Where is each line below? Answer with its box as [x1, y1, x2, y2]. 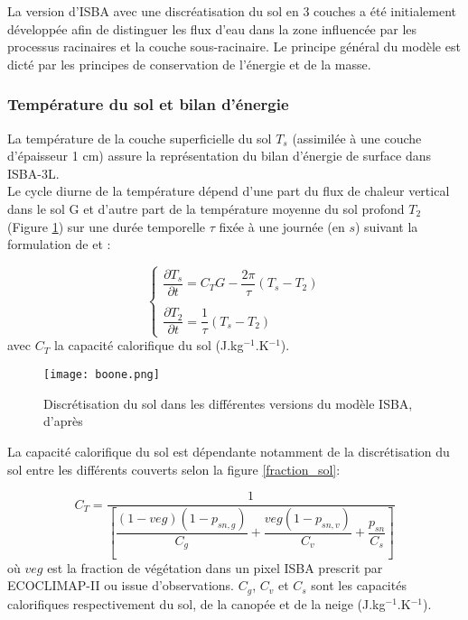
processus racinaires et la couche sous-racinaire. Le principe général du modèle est [7, 37, 461, 56]
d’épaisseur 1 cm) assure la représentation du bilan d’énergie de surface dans [7, 146, 431, 165]
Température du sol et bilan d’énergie [7, 93, 289, 116]
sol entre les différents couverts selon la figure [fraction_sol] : [7, 459, 341, 478]
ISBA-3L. [7, 163, 60, 182]
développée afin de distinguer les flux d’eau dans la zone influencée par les [7, 19, 417, 38]
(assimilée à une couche [292, 128, 422, 147]
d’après [43, 412, 83, 430]
